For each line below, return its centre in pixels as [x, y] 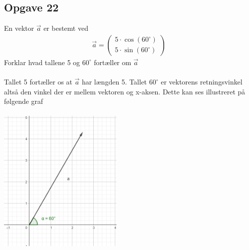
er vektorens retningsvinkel [202, 82]
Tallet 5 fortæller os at [38, 82]
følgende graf [24, 101]
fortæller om [113, 62]
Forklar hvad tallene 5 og [42, 62]
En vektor [19, 28]
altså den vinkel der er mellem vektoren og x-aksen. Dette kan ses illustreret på [125, 91]
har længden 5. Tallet [114, 82]
